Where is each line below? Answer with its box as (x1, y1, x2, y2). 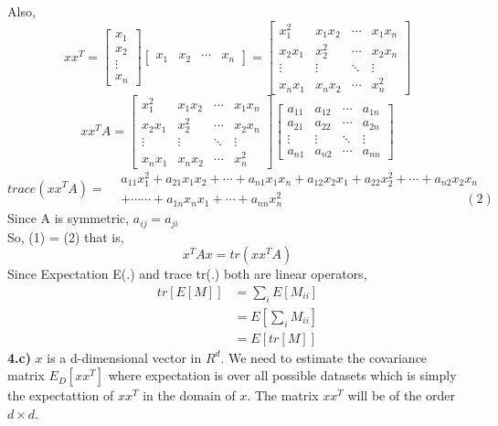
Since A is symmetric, (7, 208, 130, 228)
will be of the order (347, 386, 455, 405)
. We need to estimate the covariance (220, 347, 428, 367)
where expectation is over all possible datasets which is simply (108, 366, 457, 385)
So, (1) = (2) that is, (7, 227, 124, 246)
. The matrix (247, 386, 319, 405)
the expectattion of (7, 386, 114, 405)
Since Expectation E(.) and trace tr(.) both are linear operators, (7, 264, 367, 283)
